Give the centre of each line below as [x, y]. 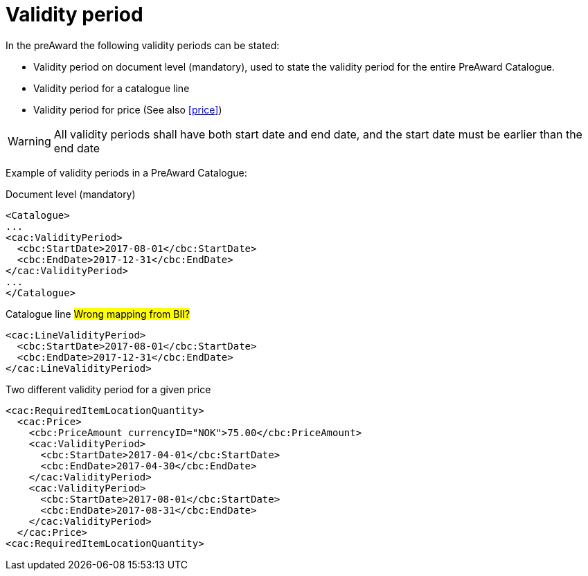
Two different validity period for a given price [108, 389]
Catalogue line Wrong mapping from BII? [98, 314]
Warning [29, 141]
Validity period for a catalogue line [112, 88]
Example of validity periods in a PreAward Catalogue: [126, 172]
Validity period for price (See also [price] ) [128, 109]
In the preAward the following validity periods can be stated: [143, 45]
